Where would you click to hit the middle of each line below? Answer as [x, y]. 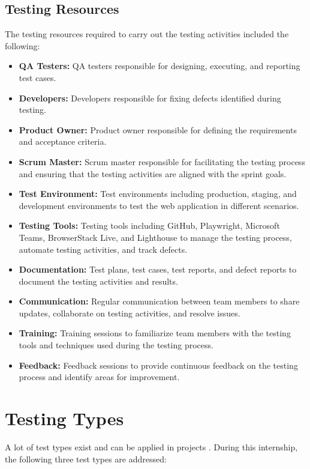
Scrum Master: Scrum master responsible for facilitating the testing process [162, 161]
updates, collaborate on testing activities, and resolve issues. [130, 313]
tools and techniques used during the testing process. [116, 345]
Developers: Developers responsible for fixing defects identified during [150, 98]
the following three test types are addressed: [86, 458]
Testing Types [64, 418]
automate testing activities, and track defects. [103, 249]
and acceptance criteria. [63, 141]
